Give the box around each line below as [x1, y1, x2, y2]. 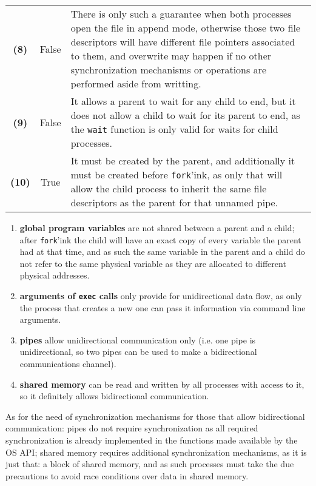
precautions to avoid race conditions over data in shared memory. [5, 469, 249, 482]
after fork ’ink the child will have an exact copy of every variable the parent [19, 233, 301, 246]
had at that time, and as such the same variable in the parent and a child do [19, 245, 305, 258]
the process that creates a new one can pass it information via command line [19, 301, 306, 314]
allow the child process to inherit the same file [70, 181, 267, 195]
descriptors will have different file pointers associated [70, 35, 295, 49]
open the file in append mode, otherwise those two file [70, 21, 301, 35]
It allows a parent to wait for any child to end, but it [70, 94, 296, 108]
